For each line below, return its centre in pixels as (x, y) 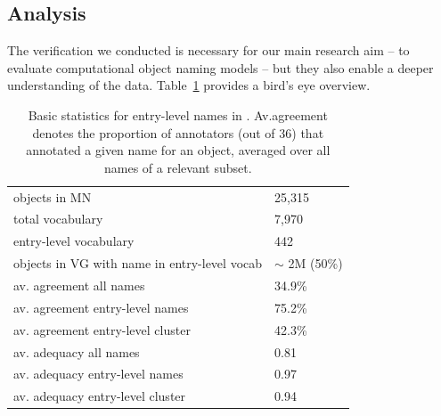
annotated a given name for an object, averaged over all (178, 150)
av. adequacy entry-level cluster (100, 396)
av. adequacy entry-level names (98, 374)
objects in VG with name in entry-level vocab (138, 263)
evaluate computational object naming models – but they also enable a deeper (220, 67)
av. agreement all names (79, 285)
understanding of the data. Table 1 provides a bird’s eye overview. (189, 85)
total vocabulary (58, 219)
